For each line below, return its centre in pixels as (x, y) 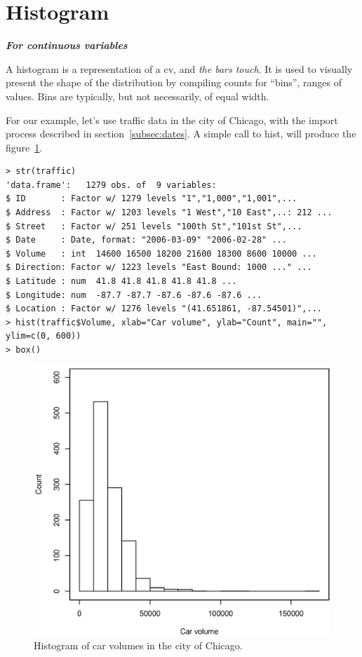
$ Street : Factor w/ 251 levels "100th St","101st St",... (154, 226)
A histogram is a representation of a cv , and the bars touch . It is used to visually (179, 68)
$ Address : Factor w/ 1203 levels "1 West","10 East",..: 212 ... (169, 213)
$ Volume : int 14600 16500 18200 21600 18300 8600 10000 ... (161, 253)
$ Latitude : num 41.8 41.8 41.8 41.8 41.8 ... (121, 282)
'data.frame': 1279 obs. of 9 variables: (111, 185)
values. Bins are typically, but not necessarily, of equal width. (138, 96)
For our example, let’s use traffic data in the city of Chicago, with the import (172, 120)
